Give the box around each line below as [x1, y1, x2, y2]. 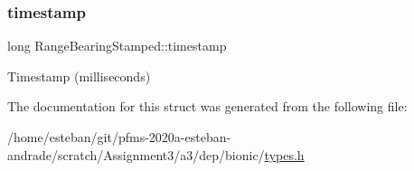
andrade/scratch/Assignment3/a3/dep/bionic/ [7, 145, 265, 164]
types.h [264, 145, 305, 164]
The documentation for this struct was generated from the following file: [7, 97, 408, 116]
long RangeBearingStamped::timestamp [7, 36, 227, 55]
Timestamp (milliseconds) [7, 66, 151, 85]
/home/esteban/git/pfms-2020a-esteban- [7, 128, 231, 146]
